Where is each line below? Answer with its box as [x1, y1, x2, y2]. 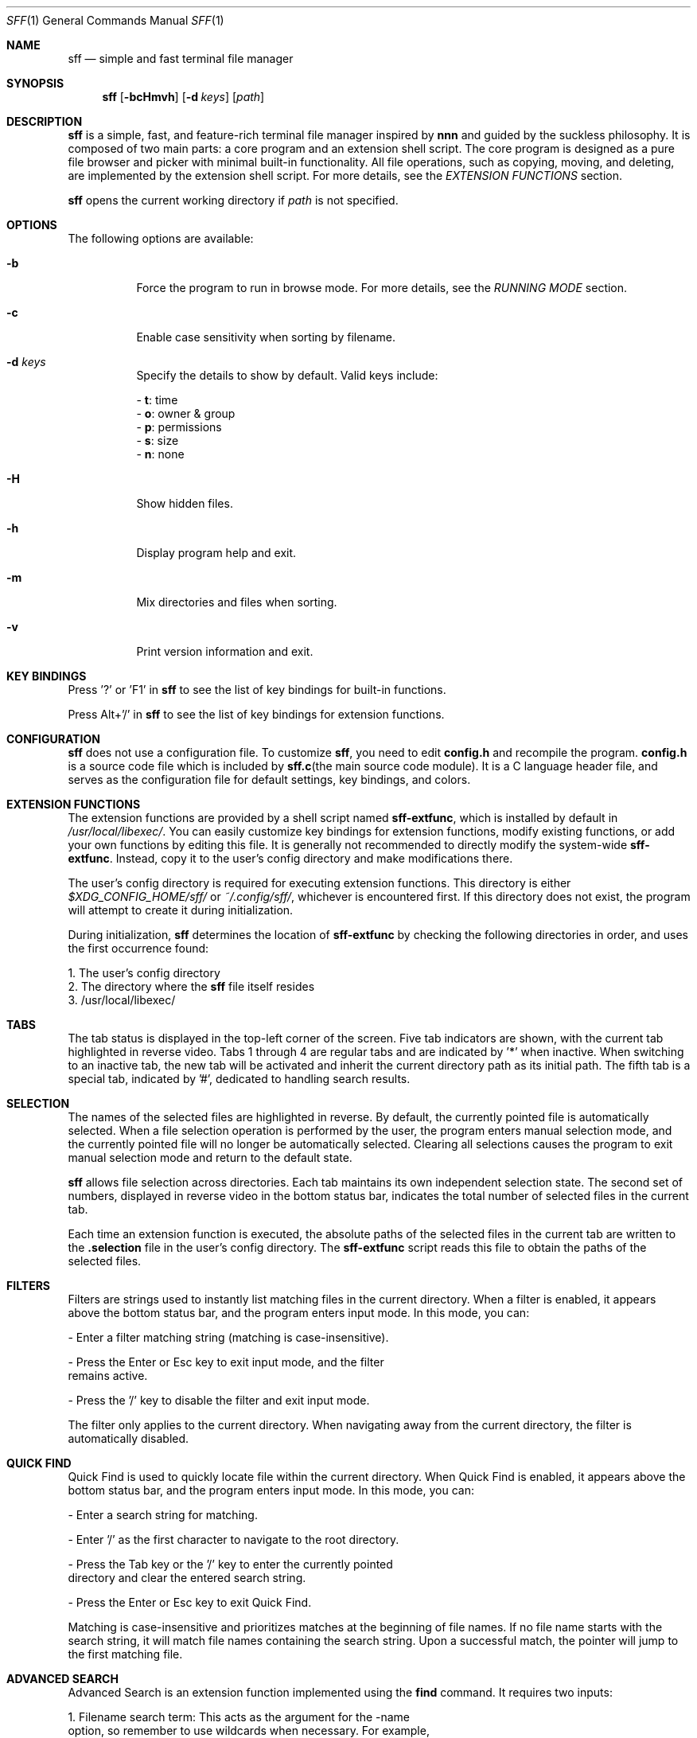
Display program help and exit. [136, 546, 297, 559]
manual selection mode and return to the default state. [68, 1151, 352, 1164]
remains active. [68, 1369, 148, 1382]
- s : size [136, 434, 179, 447]
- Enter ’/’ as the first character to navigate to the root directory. [68, 1533, 399, 1546]
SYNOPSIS [6, 76, 64, 90]
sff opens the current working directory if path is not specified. [68, 193, 399, 207]
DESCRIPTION [6, 115, 83, 128]
